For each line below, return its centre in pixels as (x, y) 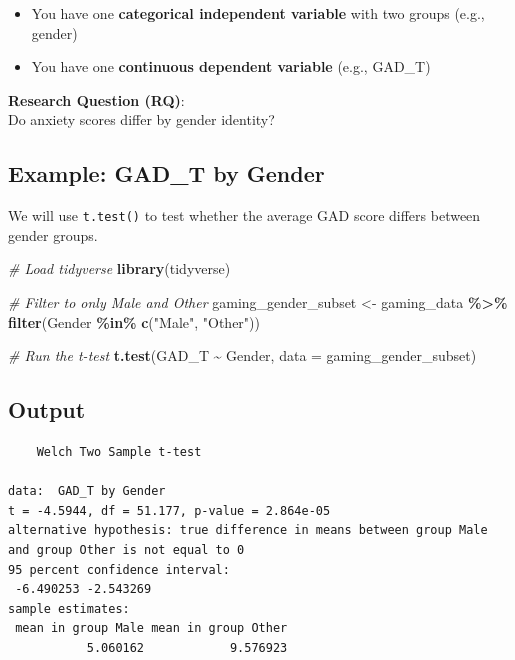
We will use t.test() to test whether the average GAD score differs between (244, 215)
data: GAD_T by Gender (87, 491)
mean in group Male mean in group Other (151, 628)
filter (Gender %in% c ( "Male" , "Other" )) (134, 321)
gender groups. (53, 234)
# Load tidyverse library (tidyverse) (119, 268)
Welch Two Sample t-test (119, 452)
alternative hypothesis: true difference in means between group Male (248, 530)
